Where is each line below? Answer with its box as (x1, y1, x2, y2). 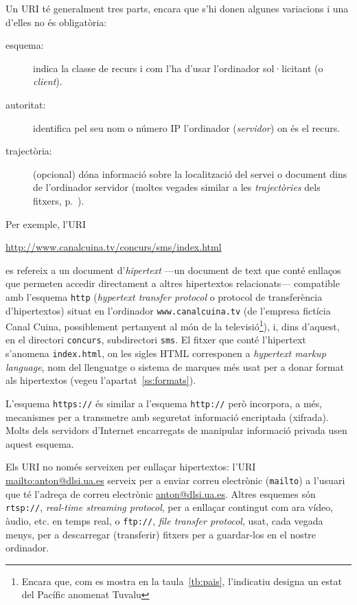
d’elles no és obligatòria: (5, 14, 107, 29)
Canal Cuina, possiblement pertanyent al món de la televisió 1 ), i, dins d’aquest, (5, 317, 340, 333)
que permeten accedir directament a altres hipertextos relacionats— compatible (5, 276, 340, 290)
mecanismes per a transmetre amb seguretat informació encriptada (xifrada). (5, 409, 329, 424)
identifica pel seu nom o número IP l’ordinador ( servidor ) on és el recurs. (33, 120, 341, 135)
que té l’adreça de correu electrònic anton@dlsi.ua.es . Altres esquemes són (5, 486, 316, 501)
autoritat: (5, 97, 46, 111)
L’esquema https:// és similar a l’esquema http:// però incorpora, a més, (5, 396, 323, 410)
